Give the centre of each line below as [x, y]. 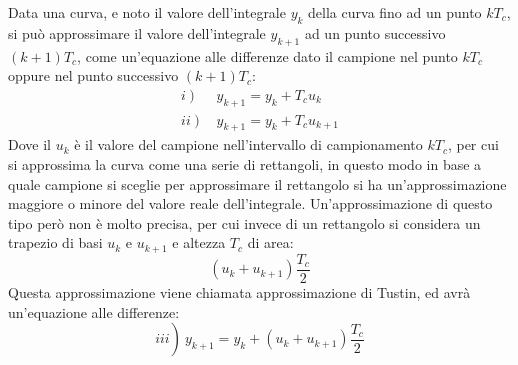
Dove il [29, 144]
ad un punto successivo [375, 32]
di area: [270, 242]
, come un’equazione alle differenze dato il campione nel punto [267, 55]
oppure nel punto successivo [93, 75]
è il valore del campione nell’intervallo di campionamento [248, 144]
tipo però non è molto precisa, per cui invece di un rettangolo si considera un [244, 222]
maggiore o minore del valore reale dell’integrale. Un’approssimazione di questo [250, 203]
